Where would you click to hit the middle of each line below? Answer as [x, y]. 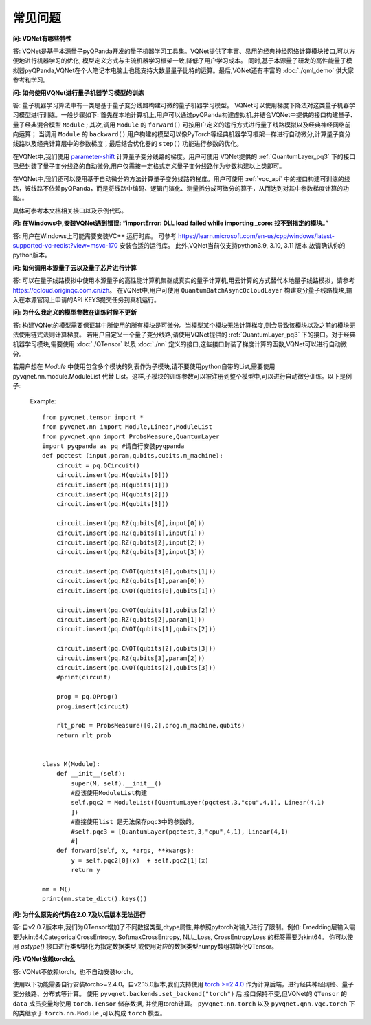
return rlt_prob [83, 735]
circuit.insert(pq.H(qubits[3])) [113, 504]
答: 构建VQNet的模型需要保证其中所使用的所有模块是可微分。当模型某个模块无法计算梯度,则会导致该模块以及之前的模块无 [184, 325]
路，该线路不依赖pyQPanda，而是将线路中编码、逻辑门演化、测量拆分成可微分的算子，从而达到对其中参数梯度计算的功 [181, 189]
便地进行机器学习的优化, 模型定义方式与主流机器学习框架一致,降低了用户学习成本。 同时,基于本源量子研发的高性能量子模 [182, 61]
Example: [43, 401]
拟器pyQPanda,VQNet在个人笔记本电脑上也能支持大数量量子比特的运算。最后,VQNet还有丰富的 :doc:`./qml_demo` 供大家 [183, 70]
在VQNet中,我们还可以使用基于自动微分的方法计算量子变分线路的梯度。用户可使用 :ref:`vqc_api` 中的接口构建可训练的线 [181, 178]
